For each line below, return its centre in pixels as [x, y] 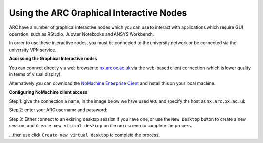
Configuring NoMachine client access [48, 92]
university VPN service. [32, 50]
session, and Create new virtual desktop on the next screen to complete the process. [101, 126]
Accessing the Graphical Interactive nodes [53, 59]
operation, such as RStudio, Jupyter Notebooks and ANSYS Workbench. [82, 34]
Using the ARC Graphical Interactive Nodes [98, 13]
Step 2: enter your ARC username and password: [58, 110]
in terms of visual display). [35, 74]
